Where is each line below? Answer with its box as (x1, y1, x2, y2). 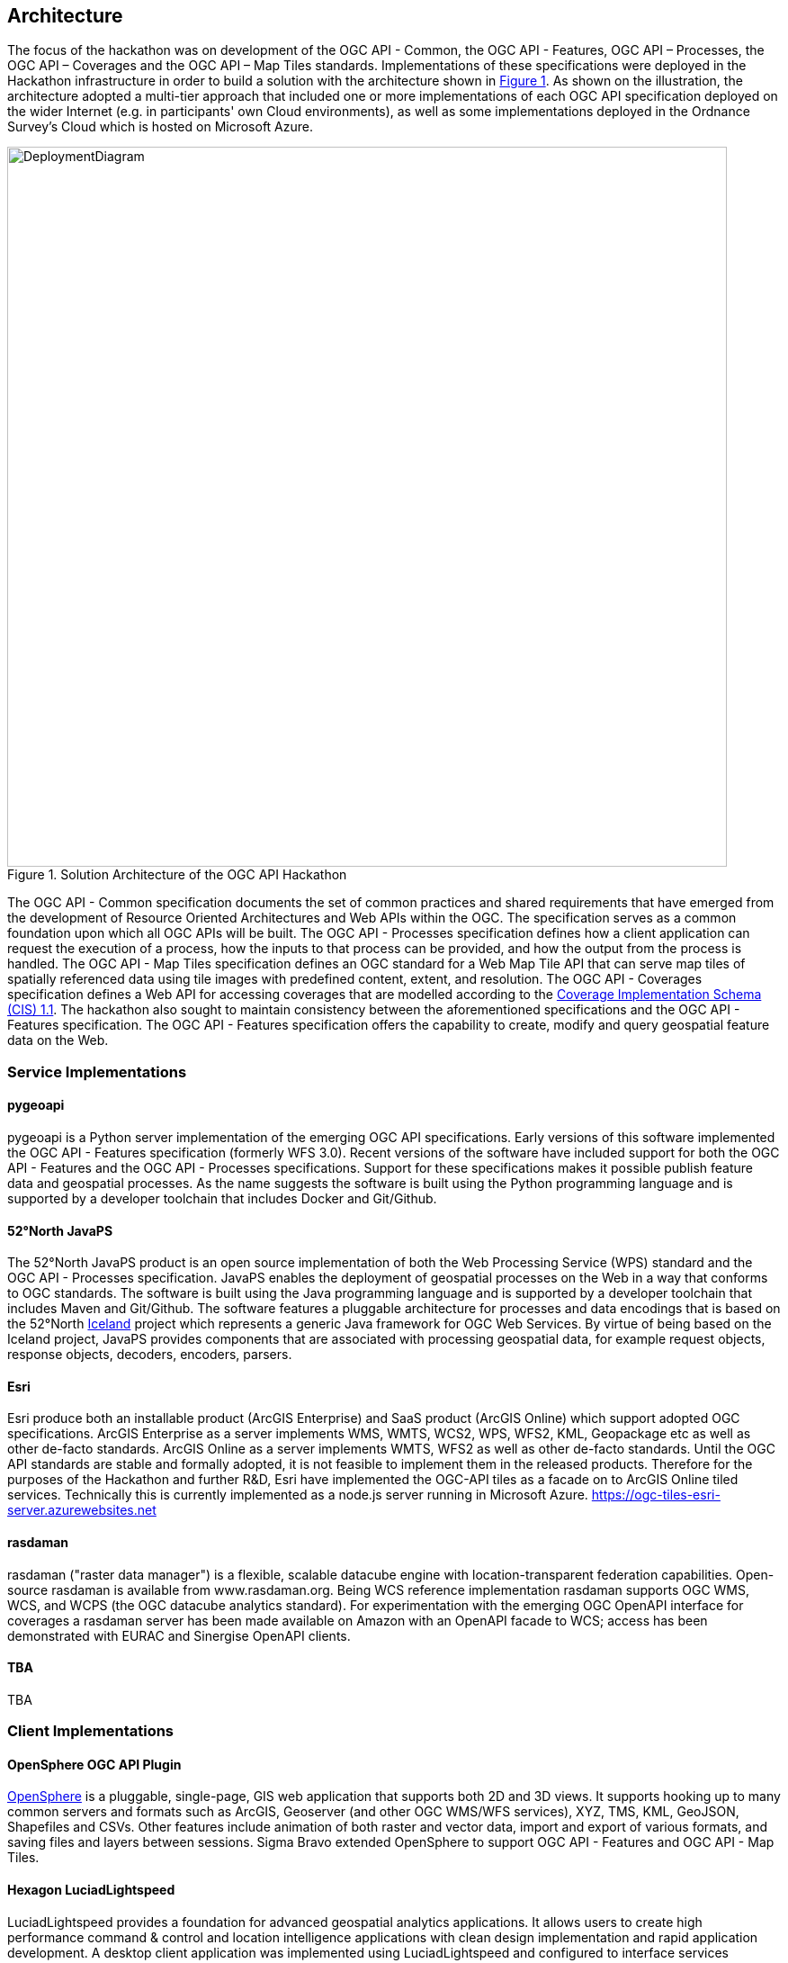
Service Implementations (7, 1062, 187, 1081)
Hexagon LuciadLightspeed (7, 1882, 175, 1898)
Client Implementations (7, 1722, 175, 1741)
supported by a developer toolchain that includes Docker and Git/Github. (7, 1191, 437, 1207)
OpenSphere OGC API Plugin (7, 1756, 182, 1772)
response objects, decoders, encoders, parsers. (7, 1346, 292, 1363)
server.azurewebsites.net (7, 1502, 157, 1518)
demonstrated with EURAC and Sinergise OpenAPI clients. (7, 1627, 351, 1643)
